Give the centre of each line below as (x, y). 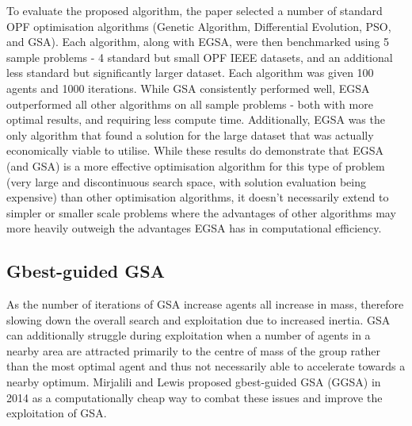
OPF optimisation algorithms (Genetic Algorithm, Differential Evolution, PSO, (199, 26)
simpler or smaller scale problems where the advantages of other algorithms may (201, 212)
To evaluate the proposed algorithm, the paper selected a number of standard (195, 10)
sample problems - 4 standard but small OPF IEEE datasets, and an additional (200, 57)
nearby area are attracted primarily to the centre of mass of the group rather (193, 350)
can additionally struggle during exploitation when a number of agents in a (189, 335)
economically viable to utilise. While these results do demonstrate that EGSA (195, 150)
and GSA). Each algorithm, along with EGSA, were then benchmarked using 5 (198, 42)
